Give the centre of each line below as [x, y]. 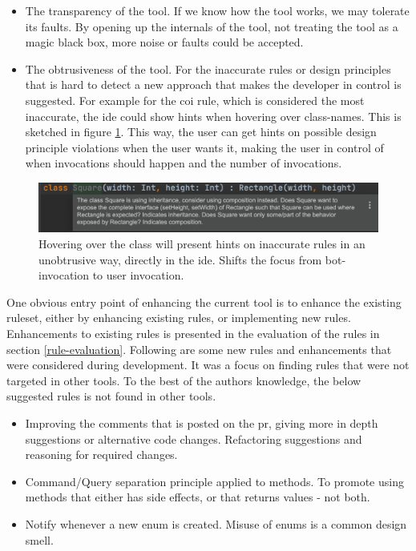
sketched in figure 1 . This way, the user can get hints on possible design [201, 132]
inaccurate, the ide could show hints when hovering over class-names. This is [213, 116]
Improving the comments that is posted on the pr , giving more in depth [202, 422]
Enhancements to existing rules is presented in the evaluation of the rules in [193, 334]
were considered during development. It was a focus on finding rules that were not [208, 365]
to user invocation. [138, 275]
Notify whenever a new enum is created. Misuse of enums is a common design [216, 523]
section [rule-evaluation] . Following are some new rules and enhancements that [199, 349]
